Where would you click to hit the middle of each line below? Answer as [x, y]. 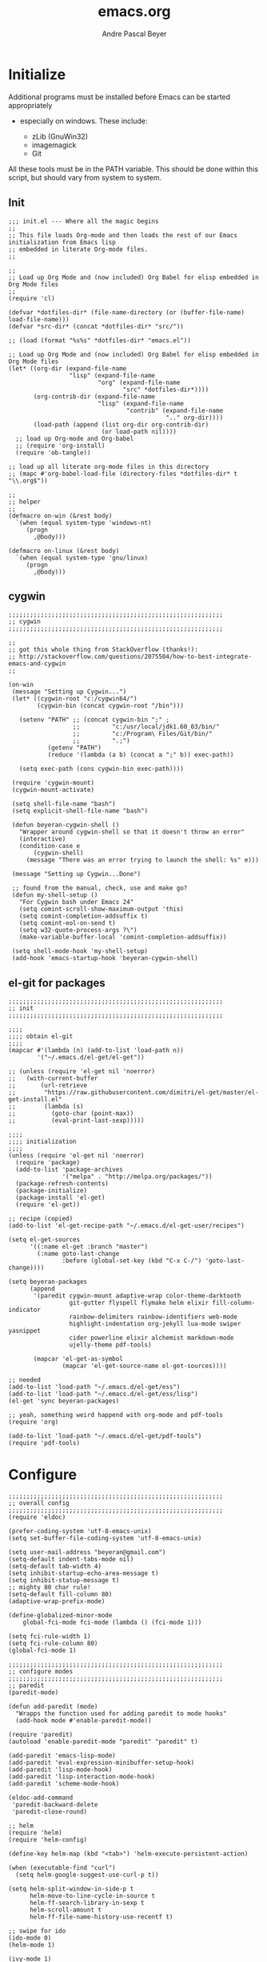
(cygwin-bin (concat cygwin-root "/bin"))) [110, 706]
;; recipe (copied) [41, 1219]
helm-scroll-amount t [66, 1910]
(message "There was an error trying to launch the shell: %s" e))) [143, 860]
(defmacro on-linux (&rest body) [64, 551]
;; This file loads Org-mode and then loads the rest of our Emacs [123, 235]
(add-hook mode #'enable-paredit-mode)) [84, 1721]
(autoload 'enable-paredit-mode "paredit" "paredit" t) [103, 1742]
